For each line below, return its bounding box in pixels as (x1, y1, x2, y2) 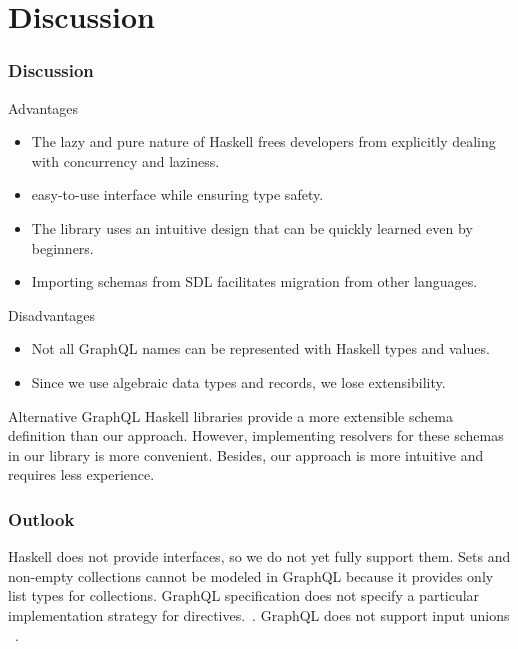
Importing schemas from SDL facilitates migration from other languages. (31, 271, 478, 292)
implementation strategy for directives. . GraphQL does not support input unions (8, 604, 510, 625)
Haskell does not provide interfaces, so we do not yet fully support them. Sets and (8, 546, 511, 567)
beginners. (31, 237, 94, 258)
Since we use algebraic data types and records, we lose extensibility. (31, 371, 446, 392)
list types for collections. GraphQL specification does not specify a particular (8, 585, 480, 606)
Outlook (8, 506, 75, 531)
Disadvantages (8, 304, 96, 325)
